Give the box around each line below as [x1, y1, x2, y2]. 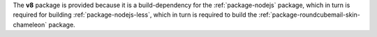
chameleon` [13, 20, 47, 29]
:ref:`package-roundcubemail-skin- [258, 10, 361, 19]
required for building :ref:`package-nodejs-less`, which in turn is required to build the [13, 10, 258, 19]
